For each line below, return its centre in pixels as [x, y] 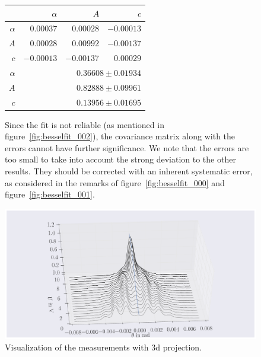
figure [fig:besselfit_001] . [50, 194]
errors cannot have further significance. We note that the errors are [127, 147]
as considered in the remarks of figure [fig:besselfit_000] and [115, 182]
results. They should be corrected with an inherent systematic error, [129, 171]
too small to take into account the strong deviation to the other [120, 159]
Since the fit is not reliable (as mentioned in [85, 124]
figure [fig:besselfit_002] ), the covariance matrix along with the [120, 136]
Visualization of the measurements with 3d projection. [104, 347]
